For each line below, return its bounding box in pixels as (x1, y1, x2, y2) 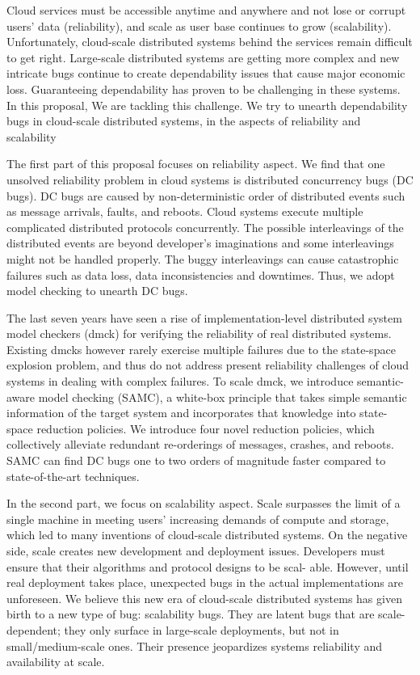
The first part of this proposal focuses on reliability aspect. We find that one (6, 155, 385, 172)
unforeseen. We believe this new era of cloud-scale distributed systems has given (6, 589, 402, 606)
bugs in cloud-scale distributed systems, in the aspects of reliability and (6, 112, 361, 129)
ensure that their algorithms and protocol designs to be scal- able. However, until (6, 558, 409, 575)
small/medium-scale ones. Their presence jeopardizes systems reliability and (6, 637, 383, 654)
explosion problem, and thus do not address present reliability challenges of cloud (6, 356, 409, 373)
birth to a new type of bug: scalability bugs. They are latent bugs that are (6, 605, 375, 622)
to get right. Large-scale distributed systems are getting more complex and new (6, 49, 400, 65)
